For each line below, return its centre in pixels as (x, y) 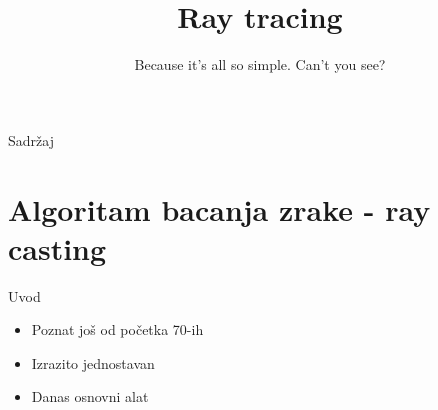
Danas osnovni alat (90, 396)
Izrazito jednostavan (93, 362)
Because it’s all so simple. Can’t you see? (260, 64)
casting (57, 247)
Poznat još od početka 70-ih (117, 329)
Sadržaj (31, 139)
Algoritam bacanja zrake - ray (219, 208)
